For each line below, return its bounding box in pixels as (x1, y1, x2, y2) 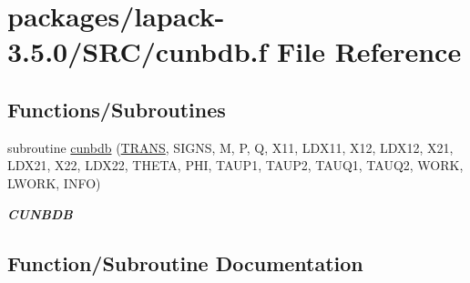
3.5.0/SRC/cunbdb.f (7, 33, 268, 70)
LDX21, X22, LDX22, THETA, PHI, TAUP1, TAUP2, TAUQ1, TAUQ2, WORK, (7, 156, 464, 175)
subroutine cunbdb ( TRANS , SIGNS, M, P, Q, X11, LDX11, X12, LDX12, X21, (7, 137, 454, 157)
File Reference (277, 33, 462, 70)
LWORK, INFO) (7, 173, 101, 192)
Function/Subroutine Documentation (7, 248, 363, 277)
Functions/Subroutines (7, 95, 226, 123)
